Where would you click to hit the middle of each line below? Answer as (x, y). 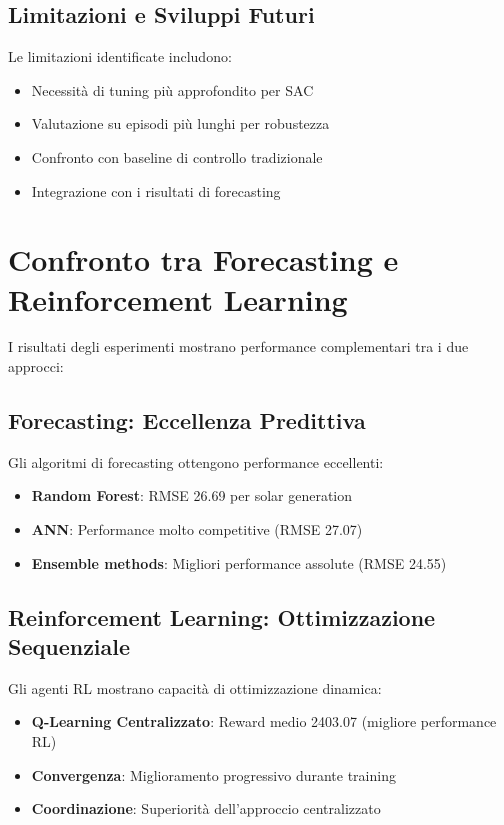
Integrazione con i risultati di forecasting (156, 190)
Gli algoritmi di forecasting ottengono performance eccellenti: (196, 461)
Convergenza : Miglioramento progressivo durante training (213, 774)
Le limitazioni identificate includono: (120, 56)
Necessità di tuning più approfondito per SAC (172, 89)
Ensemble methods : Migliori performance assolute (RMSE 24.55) (239, 562)
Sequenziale (69, 646)
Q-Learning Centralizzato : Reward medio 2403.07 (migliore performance (264, 721)
